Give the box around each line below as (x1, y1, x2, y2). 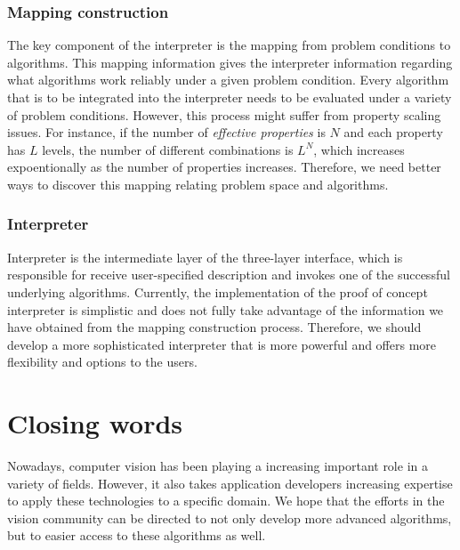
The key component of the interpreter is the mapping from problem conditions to (7, 36, 451, 54)
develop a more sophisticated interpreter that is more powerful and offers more (7, 335, 437, 353)
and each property (343, 123, 443, 142)
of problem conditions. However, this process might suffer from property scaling (7, 105, 441, 124)
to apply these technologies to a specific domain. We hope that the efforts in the (7, 491, 445, 510)
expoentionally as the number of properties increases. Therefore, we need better (7, 158, 441, 176)
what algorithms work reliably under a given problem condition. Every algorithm (7, 70, 449, 89)
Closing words (7, 405, 183, 441)
